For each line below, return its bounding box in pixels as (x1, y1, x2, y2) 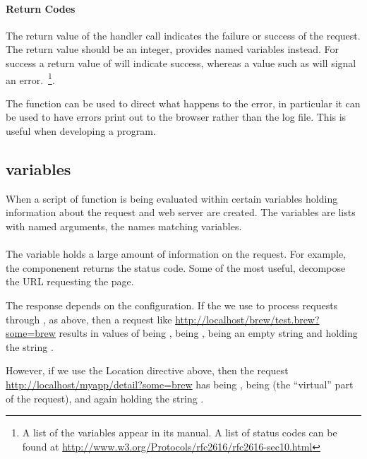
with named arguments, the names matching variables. (6, 219, 242, 233)
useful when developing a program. (6, 124, 156, 138)
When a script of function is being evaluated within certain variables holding (6, 191, 338, 205)
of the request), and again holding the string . (6, 391, 204, 405)
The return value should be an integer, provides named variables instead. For (6, 42, 339, 56)
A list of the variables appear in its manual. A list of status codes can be (22, 425, 337, 440)
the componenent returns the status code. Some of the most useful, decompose (6, 260, 346, 275)
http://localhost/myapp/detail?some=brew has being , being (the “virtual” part (6, 376, 354, 391)
